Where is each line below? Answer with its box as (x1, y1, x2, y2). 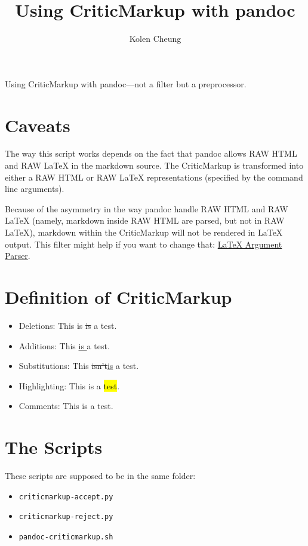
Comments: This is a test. (19, 399, 113, 412)
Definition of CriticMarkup (5, 284, 232, 309)
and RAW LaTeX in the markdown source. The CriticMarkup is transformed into (5, 159, 304, 172)
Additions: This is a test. (19, 339, 110, 352)
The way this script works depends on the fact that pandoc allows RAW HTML (5, 147, 297, 160)
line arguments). (5, 182, 64, 195)
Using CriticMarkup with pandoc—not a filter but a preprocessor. (5, 77, 247, 90)
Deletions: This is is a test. (19, 319, 117, 331)
